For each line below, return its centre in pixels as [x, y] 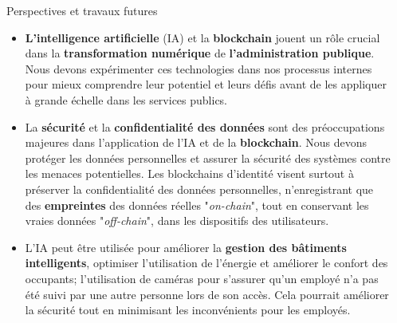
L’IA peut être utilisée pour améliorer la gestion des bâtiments [186, 247]
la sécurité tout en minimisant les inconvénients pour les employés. [188, 310]
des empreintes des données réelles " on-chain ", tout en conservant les [197, 205]
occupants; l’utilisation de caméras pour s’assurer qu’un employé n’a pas [202, 278]
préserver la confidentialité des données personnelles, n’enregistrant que [199, 189]
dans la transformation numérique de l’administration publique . [200, 53]
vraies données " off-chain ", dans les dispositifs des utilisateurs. [177, 221]
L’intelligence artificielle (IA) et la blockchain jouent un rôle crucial [202, 37]
